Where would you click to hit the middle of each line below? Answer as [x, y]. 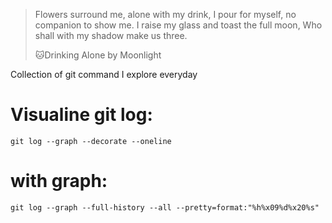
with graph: [59, 181]
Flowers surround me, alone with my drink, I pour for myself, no [165, 14]
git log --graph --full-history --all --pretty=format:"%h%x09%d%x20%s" [165, 207]
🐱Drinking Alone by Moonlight [98, 55]
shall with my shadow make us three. [111, 35]
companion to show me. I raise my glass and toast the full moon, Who [178, 25]
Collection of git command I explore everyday [104, 74]
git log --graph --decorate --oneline [91, 141]
